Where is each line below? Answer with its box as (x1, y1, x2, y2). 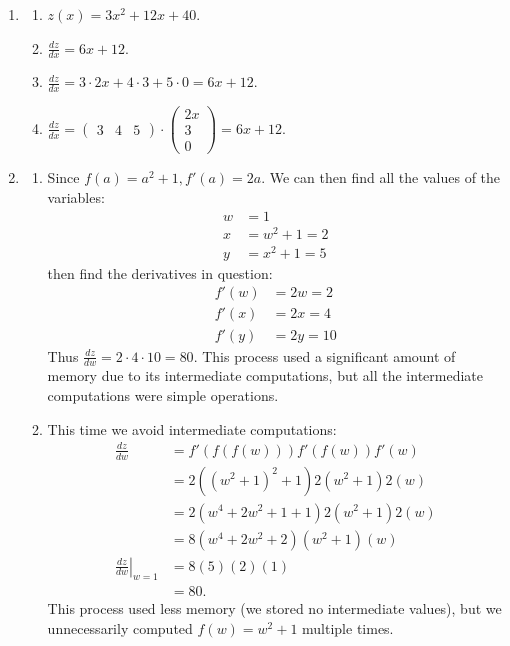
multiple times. (302, 618, 394, 639)
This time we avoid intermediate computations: (47, 418, 337, 439)
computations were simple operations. (47, 384, 279, 405)
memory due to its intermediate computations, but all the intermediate (47, 365, 484, 386)
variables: (47, 187, 105, 207)
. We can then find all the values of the (261, 167, 501, 188)
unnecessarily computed (47, 618, 193, 639)
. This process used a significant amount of (193, 345, 456, 366)
